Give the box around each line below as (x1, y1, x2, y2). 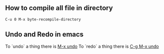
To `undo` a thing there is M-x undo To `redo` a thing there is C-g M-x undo (5, 43, 159, 49)
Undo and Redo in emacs (5, 30, 83, 39)
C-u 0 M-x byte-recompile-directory (5, 17, 81, 22)
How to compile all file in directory (5, 4, 113, 12)
